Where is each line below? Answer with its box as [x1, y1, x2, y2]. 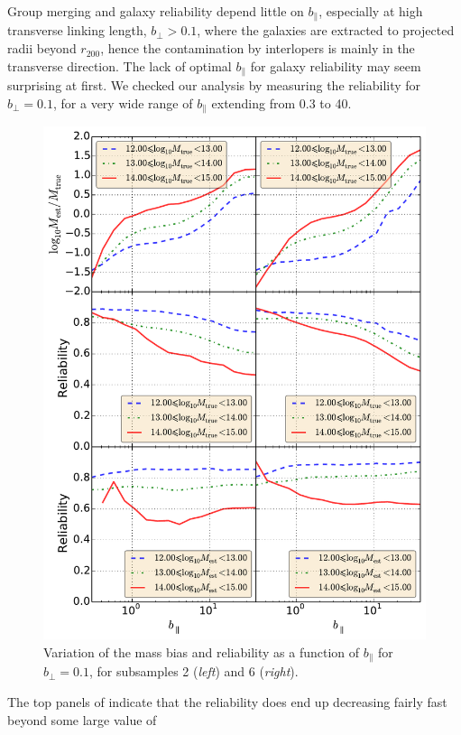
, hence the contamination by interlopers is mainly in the [100, 39, 415, 58]
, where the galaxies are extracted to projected [197, 21, 455, 40]
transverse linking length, [7, 21, 147, 40]
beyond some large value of [7, 710, 157, 729]
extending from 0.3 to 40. [211, 93, 352, 112]
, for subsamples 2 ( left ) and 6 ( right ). [88, 662, 299, 681]
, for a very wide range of [52, 93, 193, 112]
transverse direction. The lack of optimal [7, 56, 232, 75]
